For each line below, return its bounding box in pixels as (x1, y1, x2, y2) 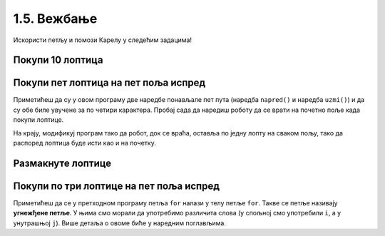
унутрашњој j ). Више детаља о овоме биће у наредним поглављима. (13, 218, 226, 227)
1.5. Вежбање (13, 11, 98, 26)
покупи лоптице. (13, 116, 64, 124)
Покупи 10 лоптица (13, 54, 103, 66)
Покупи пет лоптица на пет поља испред (13, 77, 206, 89)
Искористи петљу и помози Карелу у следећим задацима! (13, 36, 192, 44)
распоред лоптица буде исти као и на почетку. (13, 139, 156, 148)
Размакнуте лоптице (13, 157, 112, 169)
